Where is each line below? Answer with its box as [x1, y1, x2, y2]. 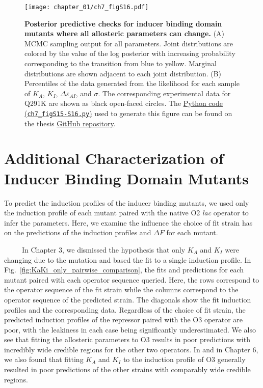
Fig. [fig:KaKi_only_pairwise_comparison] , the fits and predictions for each [4, 264, 244, 275]
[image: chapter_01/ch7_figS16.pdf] [24, 4, 149, 11]
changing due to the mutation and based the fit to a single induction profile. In [4, 254, 251, 265]
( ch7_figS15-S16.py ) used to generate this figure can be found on [24, 108, 232, 118]
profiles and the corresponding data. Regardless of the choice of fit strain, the [4, 304, 246, 315]
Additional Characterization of [4, 148, 224, 169]
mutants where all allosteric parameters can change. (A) [24, 28, 225, 39]
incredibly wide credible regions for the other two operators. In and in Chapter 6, [4, 344, 258, 354]
